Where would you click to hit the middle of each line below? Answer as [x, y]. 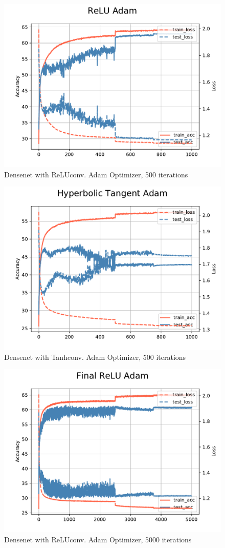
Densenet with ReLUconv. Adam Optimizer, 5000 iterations [98, 539]
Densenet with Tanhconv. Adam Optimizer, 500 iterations [95, 357]
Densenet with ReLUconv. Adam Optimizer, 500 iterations [96, 174]
